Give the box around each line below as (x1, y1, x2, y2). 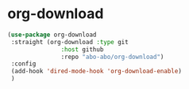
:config (10, 60, 37, 68)
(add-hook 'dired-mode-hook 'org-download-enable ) (10, 68, 182, 76)
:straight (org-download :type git (10, 38, 129, 46)
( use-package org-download (7, 31, 97, 39)
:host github (60, 45, 104, 54)
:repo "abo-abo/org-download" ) (60, 53, 164, 61)
